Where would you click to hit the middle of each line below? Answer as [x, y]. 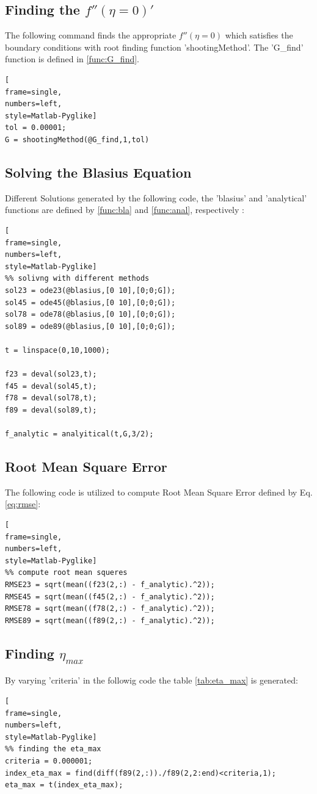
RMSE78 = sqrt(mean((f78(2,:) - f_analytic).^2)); [110, 609]
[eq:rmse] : [23, 504]
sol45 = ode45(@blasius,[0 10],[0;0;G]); [90, 302]
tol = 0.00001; [36, 128]
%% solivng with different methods [77, 279]
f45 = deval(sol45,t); [51, 386]
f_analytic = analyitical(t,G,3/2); [79, 434]
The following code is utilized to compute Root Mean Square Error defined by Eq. [159, 492]
